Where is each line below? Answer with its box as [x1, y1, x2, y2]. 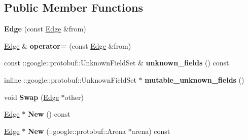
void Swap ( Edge [4, 91, 59, 102]
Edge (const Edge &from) [4, 23, 86, 34]
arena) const [131, 125, 170, 136]
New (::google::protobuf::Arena [27, 125, 126, 136]
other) [64, 91, 84, 102]
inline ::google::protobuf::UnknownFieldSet [4, 74, 136, 85]
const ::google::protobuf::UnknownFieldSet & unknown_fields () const [4, 57, 229, 68]
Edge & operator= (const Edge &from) [4, 40, 131, 51]
